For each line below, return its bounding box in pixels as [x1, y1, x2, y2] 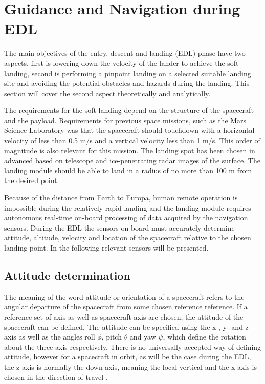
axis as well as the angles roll [4, 331, 95, 342]
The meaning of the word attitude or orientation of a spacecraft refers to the [4, 291, 245, 302]
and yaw [129, 331, 156, 342]
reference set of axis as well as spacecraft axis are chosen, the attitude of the [4, 311, 244, 322]
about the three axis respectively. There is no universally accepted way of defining [4, 341, 261, 352]
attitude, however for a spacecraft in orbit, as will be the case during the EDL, [4, 351, 251, 362]
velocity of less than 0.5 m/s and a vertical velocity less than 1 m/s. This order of [4, 135, 260, 146]
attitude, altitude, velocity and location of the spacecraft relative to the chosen [4, 232, 251, 243]
